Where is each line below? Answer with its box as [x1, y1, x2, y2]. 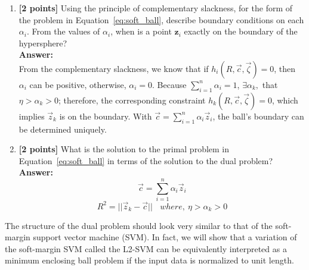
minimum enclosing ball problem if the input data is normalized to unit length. [5, 254, 294, 266]
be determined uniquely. [18, 123, 107, 135]
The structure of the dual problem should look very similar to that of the [5, 219, 273, 231]
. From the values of [26, 25, 100, 37]
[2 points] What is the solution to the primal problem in [18, 143, 230, 155]
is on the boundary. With [59, 109, 152, 122]
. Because [152, 78, 187, 90]
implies [18, 109, 45, 122]
